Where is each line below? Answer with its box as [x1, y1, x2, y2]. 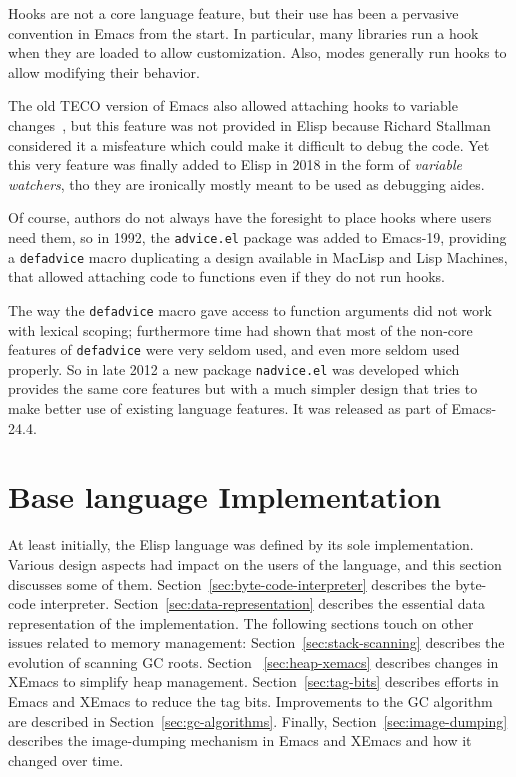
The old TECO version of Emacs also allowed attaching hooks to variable [8, 95, 458, 116]
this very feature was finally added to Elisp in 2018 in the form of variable [8, 154, 462, 175]
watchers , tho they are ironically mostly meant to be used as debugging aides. [8, 173, 485, 194]
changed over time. [8, 749, 124, 770]
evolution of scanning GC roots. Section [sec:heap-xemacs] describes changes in [8, 651, 499, 672]
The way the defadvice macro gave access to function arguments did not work [8, 299, 492, 320]
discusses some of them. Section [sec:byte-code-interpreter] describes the [8, 573, 451, 594]
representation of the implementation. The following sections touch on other [8, 612, 474, 633]
